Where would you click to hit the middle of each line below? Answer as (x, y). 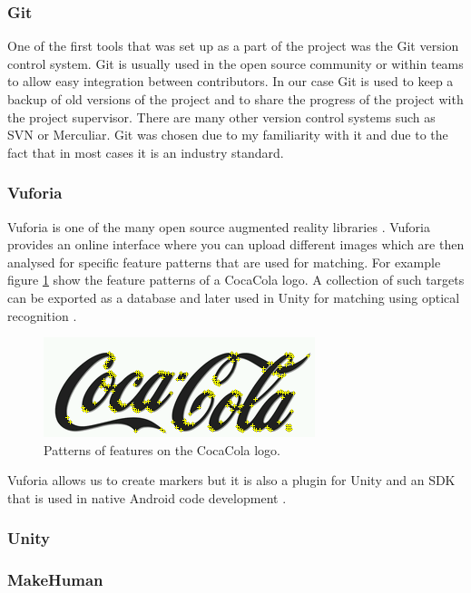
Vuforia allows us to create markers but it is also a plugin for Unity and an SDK (231, 480)
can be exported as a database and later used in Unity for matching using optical (234, 297)
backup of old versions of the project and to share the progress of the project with (235, 99)
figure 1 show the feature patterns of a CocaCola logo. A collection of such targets (236, 280)
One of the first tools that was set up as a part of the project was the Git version (233, 46)
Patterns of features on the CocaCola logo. (162, 449)
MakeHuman (55, 580)
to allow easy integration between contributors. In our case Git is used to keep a (231, 81)
